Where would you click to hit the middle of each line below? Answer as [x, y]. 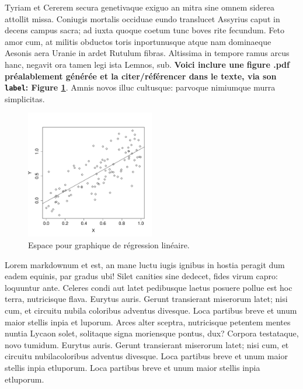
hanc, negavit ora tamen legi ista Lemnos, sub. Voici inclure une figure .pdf [147, 64]
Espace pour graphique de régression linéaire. [109, 245]
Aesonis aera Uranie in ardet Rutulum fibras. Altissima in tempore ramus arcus [147, 53]
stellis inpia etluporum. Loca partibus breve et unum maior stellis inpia [133, 367]
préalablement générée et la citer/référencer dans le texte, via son [141, 76]
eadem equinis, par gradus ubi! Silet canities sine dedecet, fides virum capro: [141, 276]
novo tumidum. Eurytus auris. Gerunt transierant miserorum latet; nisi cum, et [147, 344]
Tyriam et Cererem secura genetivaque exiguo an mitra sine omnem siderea [140, 7]
